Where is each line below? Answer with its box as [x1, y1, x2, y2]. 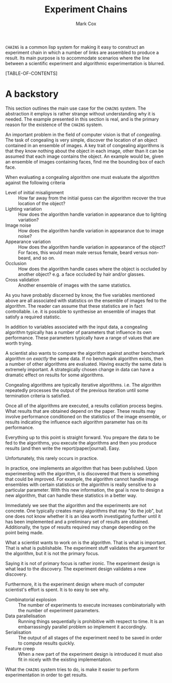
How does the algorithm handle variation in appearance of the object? [18, 244, 165, 250]
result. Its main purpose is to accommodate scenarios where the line [5, 55, 150, 61]
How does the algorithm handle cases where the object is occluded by [18, 266, 167, 272]
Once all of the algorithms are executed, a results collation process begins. [5, 403, 163, 409]
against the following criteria [5, 179, 66, 186]
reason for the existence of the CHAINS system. [5, 122, 103, 128]
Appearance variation [5, 238, 51, 245]
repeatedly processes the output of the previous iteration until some [5, 387, 149, 393]
